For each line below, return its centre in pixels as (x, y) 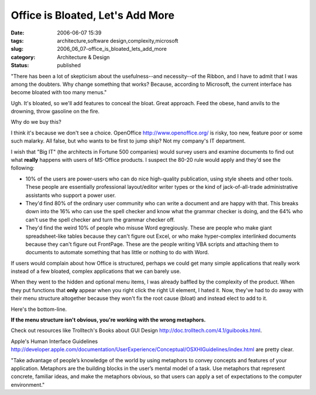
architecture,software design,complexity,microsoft (118, 40)
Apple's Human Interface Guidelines (54, 341)
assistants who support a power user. (71, 195)
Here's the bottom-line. (39, 309)
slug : (17, 49)
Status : (20, 65)
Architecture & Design (83, 57)
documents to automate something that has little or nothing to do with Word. (117, 252)
